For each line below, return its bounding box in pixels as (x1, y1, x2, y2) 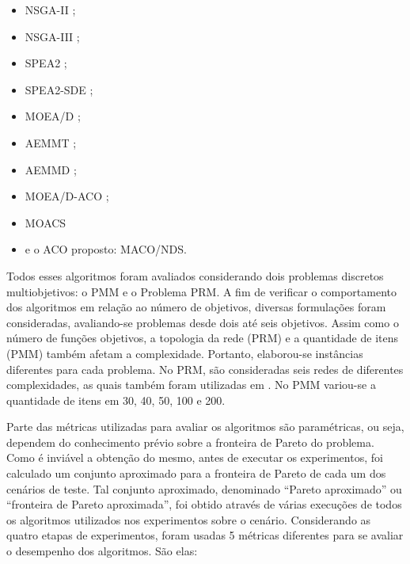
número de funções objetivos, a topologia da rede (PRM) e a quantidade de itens (6, 330, 398, 346)
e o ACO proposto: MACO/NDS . (25, 241, 187, 257)
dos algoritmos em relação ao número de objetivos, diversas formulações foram (6, 299, 386, 315)
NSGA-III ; (25, 28, 80, 44)
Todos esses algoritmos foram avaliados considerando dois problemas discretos (6, 267, 384, 284)
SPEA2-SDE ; (25, 81, 93, 97)
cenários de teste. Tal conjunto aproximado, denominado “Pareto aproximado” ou (6, 480, 402, 497)
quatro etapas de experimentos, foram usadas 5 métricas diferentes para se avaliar (6, 527, 404, 543)
